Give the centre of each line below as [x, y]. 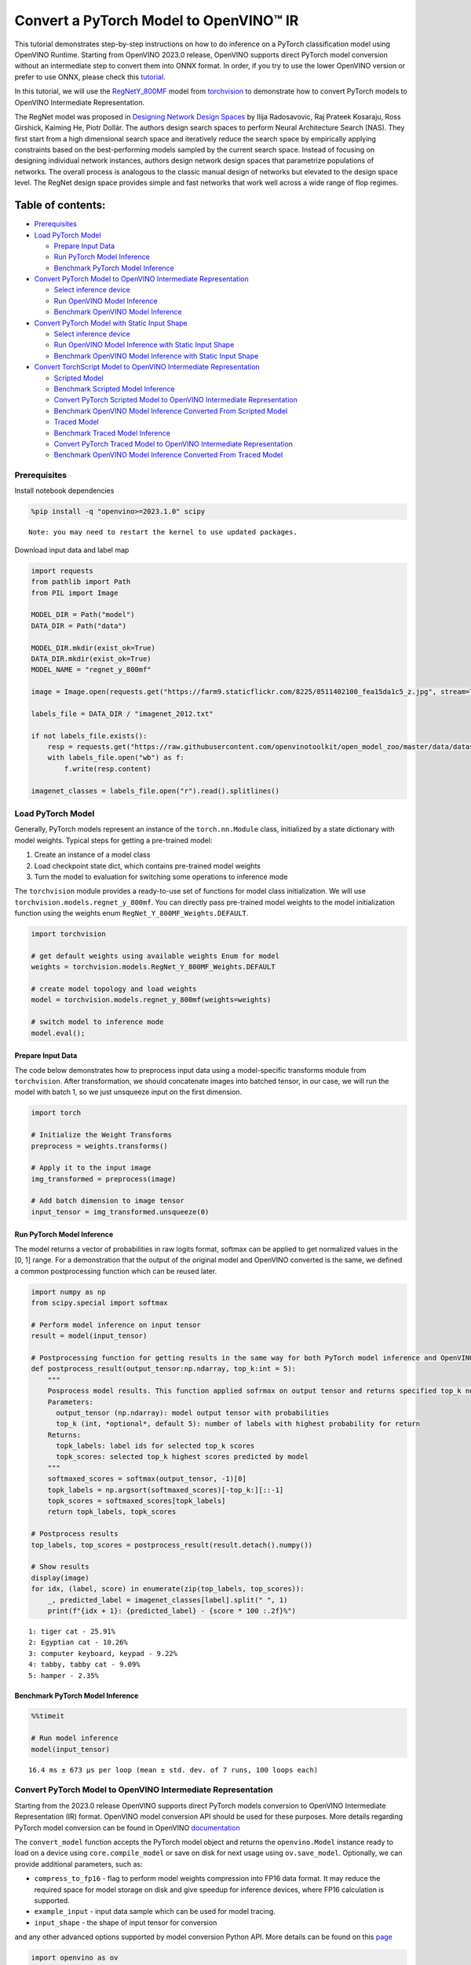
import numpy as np [68, 1292]
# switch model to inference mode [97, 1022]
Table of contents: [60, 206]
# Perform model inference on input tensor [116, 1325]
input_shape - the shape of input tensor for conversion [126, 1923]
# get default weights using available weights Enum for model [155, 956]
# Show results [60, 1567]
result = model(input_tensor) [89, 1336]
